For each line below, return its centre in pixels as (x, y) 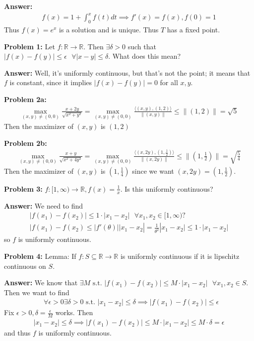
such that (142, 46)
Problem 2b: (26, 143)
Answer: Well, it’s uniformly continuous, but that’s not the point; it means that (127, 72)
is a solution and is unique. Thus (109, 29)
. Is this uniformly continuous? (167, 188)
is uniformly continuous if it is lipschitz (180, 256)
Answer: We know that (41, 283)
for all (169, 82)
